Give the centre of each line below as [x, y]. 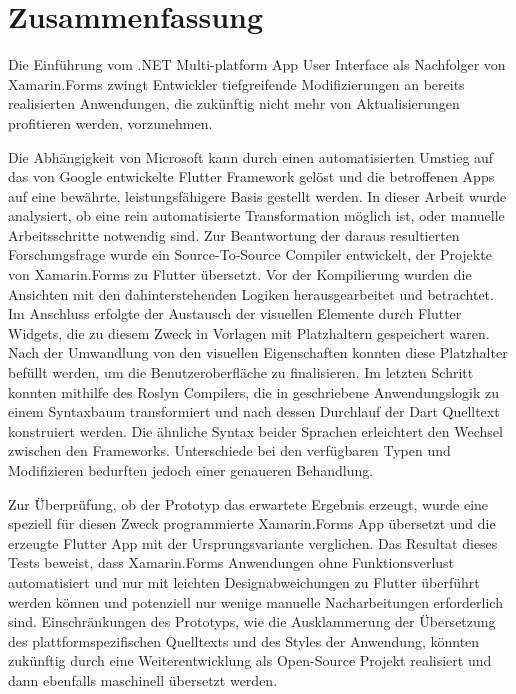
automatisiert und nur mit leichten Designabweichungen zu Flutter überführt [244, 581]
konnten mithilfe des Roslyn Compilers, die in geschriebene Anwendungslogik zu [254, 391]
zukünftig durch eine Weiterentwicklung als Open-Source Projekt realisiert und [250, 660]
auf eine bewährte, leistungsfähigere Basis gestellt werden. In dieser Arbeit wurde [257, 195]
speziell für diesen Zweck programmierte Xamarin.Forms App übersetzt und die [252, 523]
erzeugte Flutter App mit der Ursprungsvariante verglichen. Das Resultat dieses [253, 542]
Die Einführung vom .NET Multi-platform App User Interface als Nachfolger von [257, 64]
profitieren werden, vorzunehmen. [110, 122]
